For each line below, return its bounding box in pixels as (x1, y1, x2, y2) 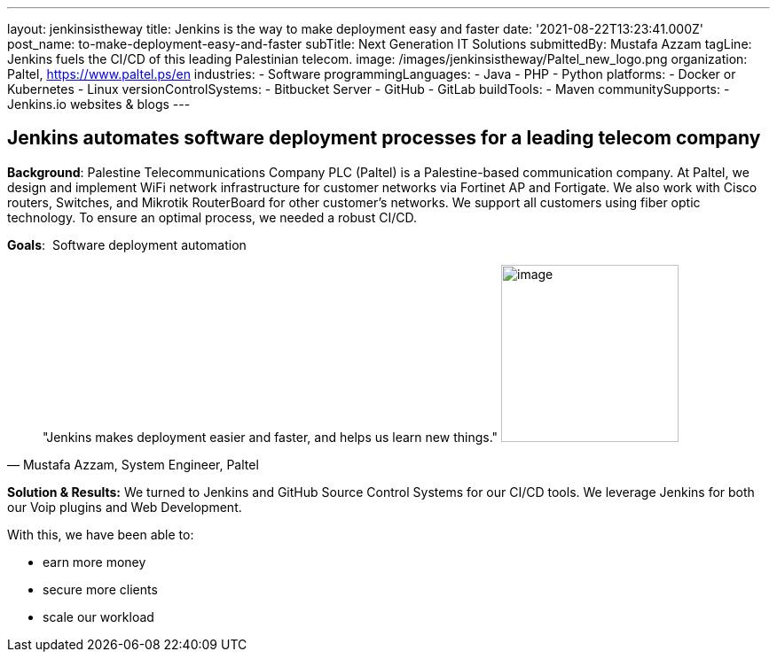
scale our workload (43, 609, 154, 624)
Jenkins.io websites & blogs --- (7, 97, 191, 112)
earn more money (43, 554, 146, 570)
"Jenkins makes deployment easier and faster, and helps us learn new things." (43, 429, 498, 445)
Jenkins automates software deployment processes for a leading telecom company (7, 127, 761, 150)
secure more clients (43, 581, 158, 597)
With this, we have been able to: (7, 526, 194, 542)
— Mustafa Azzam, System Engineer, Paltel (7, 456, 259, 472)
